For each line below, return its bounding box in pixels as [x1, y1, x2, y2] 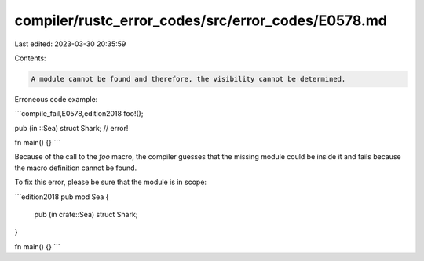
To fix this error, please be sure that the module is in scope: [14, 177, 207, 187]
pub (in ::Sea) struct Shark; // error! [14, 123, 129, 132]
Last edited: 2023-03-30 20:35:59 [14, 39, 126, 49]
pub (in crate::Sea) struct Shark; [34, 210, 138, 219]
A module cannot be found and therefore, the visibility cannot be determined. [31, 74, 346, 83]
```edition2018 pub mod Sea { [14, 192, 109, 201]
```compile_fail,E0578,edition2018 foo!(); [14, 109, 144, 118]
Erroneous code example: [14, 94, 98, 103]
